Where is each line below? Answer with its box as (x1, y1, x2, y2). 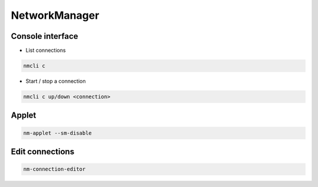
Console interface (11, 31, 79, 41)
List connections (25, 47, 66, 54)
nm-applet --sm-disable (23, 129, 92, 136)
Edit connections (11, 147, 75, 157)
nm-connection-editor (23, 166, 86, 173)
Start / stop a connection (25, 78, 86, 85)
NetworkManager (11, 9, 100, 22)
